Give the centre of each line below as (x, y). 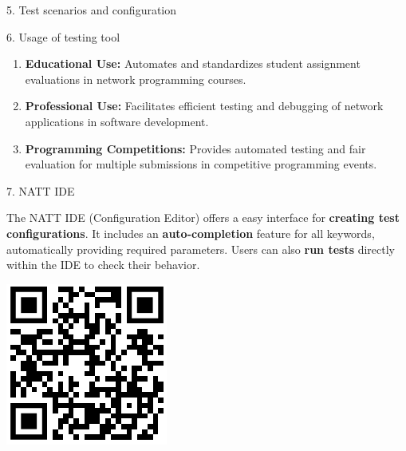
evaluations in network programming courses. (136, 79)
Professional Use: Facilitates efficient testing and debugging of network (204, 106)
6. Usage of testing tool (63, 36)
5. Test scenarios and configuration (92, 10)
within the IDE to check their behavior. (103, 265)
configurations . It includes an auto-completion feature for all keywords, (191, 233)
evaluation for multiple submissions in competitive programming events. (201, 164)
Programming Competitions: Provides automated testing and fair (195, 148)
